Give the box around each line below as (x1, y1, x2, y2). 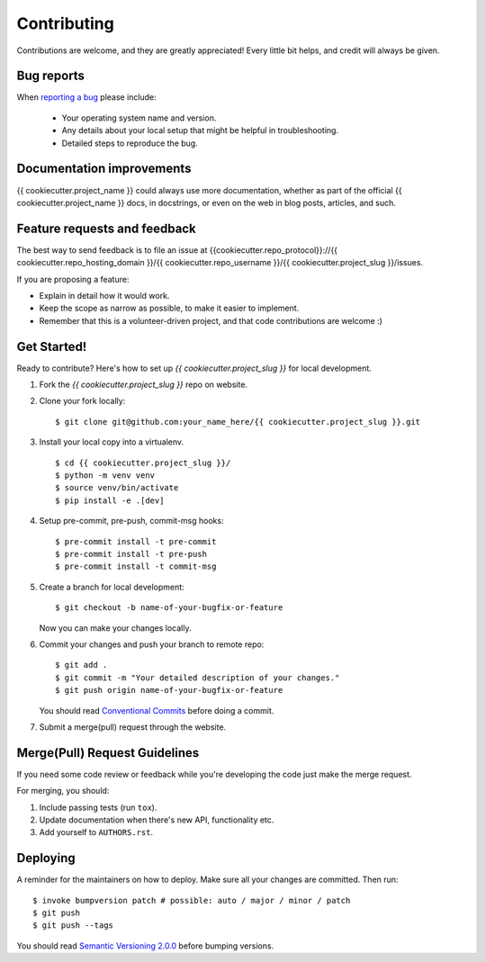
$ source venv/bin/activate (55, 482, 179, 493)
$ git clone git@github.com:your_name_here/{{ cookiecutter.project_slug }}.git (55, 417, 421, 427)
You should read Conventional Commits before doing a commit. (39, 705, 274, 715)
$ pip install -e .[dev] (55, 495, 165, 506)
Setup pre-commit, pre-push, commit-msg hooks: (39, 516, 224, 526)
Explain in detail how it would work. (39, 291, 170, 301)
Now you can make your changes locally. (39, 622, 192, 634)
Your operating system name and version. (61, 112, 217, 123)
